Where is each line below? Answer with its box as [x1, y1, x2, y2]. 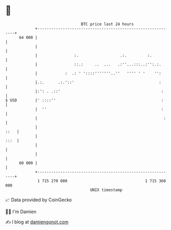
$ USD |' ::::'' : [5, 97, 164, 103]
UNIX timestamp [90, 187, 123, 193]
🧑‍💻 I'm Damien [5, 208, 37, 215]
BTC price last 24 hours [81, 22, 134, 27]
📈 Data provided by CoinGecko [5, 197, 72, 203]
